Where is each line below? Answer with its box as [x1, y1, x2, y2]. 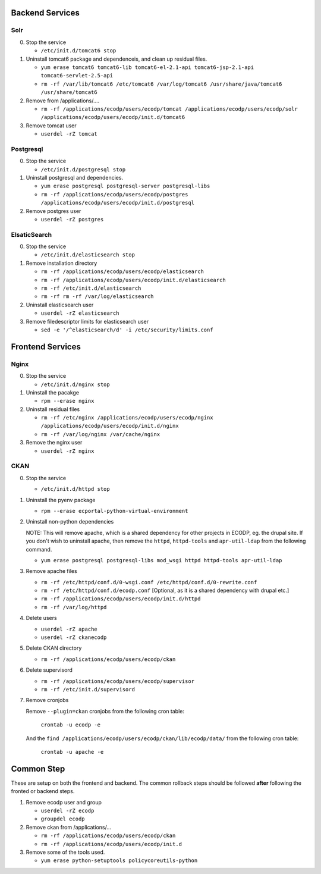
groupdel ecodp [40, 816, 86, 822]
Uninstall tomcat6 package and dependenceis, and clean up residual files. [26, 55, 207, 62]
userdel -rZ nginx [40, 447, 95, 455]
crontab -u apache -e [40, 748, 104, 755]
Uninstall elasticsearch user [26, 301, 94, 308]
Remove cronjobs [26, 697, 69, 704]
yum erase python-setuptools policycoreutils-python [40, 857, 198, 864]
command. [26, 546, 52, 553]
